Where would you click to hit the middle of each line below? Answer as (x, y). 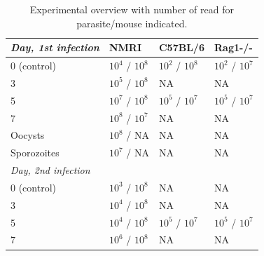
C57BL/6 (181, 47)
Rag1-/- (233, 47)
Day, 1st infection (55, 47)
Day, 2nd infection (50, 170)
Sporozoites (35, 153)
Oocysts (28, 135)
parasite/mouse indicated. (132, 23)
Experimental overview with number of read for (132, 9)
